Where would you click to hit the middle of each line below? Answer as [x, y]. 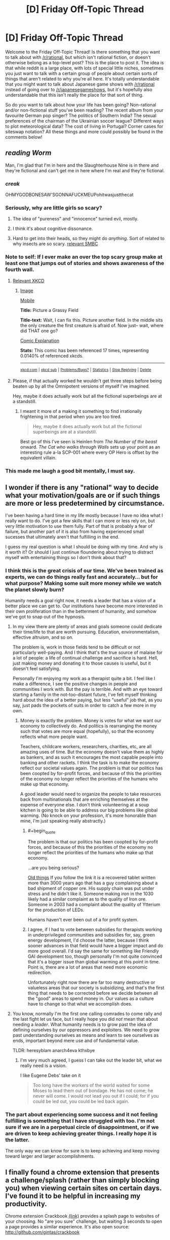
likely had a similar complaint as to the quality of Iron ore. [87, 899]
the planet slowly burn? [35, 590]
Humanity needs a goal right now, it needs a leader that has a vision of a [80, 601]
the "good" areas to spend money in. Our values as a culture [91, 998]
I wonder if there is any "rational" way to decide [82, 487]
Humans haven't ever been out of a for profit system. [83, 920]
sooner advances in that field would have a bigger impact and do [95, 946]
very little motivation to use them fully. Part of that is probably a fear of [79, 526]
